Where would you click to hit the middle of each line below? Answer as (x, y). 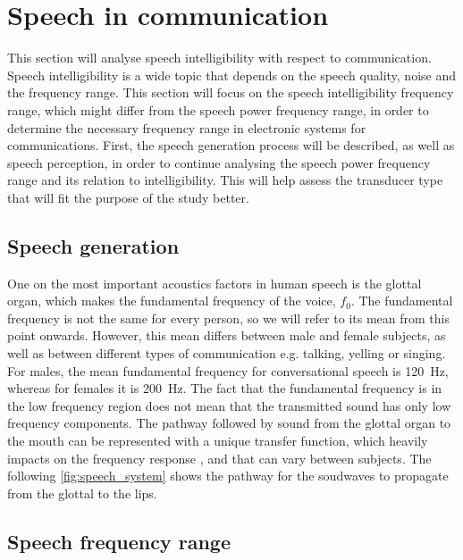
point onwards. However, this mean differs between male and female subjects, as (227, 335)
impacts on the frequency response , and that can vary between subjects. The (219, 458)
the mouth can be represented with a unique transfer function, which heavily (218, 441)
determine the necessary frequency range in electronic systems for (187, 127)
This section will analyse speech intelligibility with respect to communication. (219, 58)
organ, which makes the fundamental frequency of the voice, (172, 301)
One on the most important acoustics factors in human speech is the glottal (215, 283)
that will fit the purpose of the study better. (128, 197)
